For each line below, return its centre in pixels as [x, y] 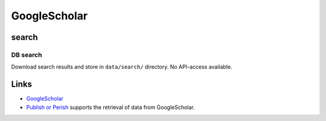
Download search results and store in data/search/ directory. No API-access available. [122, 67]
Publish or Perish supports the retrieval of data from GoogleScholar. [111, 107]
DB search [27, 54]
